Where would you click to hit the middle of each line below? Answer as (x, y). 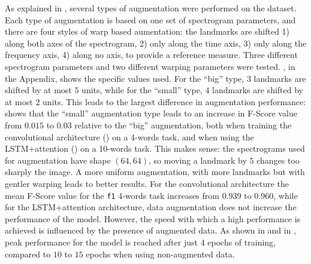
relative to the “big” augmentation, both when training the (183, 125)
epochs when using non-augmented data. (160, 254)
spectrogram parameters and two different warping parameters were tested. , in (150, 66)
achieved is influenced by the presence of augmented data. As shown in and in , (151, 230)
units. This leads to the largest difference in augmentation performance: (174, 101)
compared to (28, 254)
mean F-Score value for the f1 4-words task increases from (112, 195)
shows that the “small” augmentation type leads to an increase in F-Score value (151, 113)
